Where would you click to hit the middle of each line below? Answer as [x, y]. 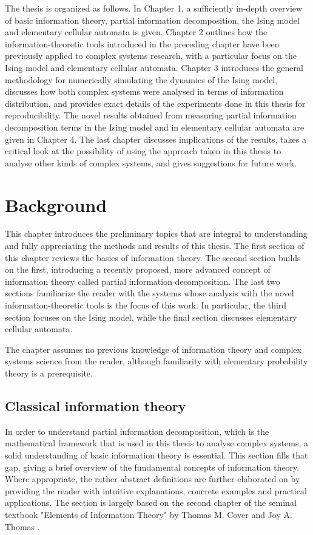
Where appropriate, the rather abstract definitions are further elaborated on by [153, 479]
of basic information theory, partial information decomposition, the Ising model [152, 20]
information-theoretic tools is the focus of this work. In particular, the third [146, 305]
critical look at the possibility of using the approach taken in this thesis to [143, 151]
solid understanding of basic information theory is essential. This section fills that [156, 455]
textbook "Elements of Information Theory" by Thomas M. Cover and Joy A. [149, 514]
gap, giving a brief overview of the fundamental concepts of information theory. [152, 467]
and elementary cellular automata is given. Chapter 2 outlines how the [136, 32]
